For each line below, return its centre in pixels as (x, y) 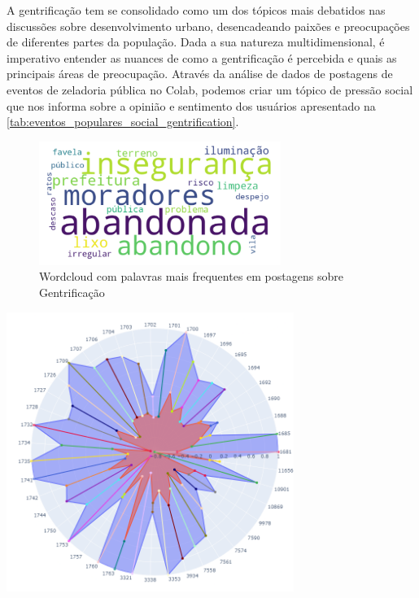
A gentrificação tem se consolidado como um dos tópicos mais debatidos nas (196, 10)
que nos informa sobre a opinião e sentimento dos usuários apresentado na (191, 105)
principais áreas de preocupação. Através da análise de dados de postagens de (200, 74)
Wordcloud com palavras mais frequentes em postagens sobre (191, 276)
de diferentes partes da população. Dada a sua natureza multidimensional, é (196, 42)
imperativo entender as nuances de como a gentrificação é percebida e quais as (202, 57)
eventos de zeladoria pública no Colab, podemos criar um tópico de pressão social (210, 89)
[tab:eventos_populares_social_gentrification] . (123, 122)
